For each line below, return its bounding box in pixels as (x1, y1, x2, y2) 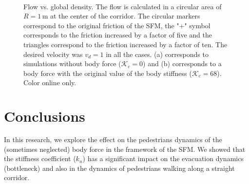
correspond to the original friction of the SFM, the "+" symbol (23, 20, 211, 30)
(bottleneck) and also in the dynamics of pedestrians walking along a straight (4, 163, 235, 173)
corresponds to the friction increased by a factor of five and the (23, 30, 212, 40)
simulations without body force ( (23, 58, 121, 69)
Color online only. (23, 77, 77, 88)
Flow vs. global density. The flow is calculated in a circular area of (23, 1, 222, 11)
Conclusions (4, 106, 85, 126)
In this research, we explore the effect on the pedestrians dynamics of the (4, 134, 222, 145)
